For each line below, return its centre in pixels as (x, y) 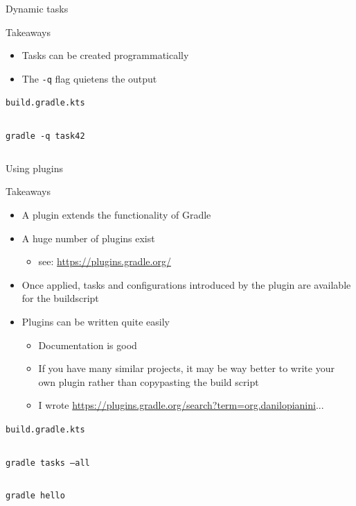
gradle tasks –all (48, 463)
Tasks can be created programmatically (105, 55)
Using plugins (35, 168)
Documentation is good (88, 345)
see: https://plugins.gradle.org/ (105, 261)
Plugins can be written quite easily (96, 321)
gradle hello (35, 496)
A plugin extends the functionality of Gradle (116, 214)
